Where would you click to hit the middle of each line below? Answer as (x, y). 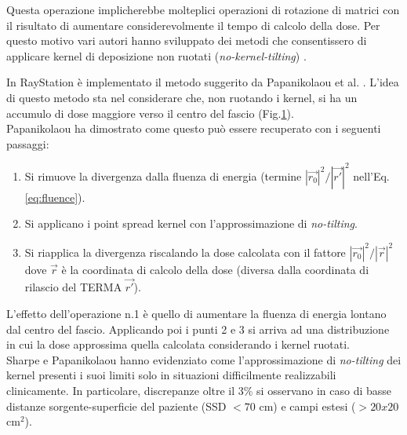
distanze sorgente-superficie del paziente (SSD (116, 406)
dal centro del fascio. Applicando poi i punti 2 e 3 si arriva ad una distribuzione (198, 329)
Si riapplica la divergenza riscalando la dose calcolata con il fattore (185, 252)
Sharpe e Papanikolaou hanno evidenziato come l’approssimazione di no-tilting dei (204, 359)
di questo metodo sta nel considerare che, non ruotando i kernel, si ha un (182, 97)
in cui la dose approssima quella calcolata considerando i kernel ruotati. (178, 344)
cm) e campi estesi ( (307, 406)
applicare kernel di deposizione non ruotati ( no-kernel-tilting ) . (156, 55)
